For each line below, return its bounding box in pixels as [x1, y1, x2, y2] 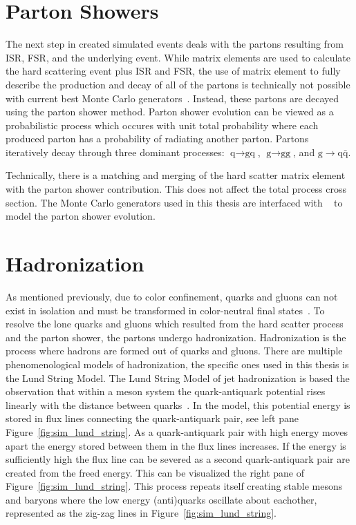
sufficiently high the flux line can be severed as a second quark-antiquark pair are [6, 452, 350, 466]
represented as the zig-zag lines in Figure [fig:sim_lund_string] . [6, 506, 277, 520]
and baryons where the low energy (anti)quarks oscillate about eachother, [6, 492, 317, 506]
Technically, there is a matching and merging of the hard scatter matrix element [6, 168, 346, 182]
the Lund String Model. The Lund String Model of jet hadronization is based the [6, 370, 350, 385]
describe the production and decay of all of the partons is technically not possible [6, 77, 350, 91]
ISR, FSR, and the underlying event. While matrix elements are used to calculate [6, 50, 351, 64]
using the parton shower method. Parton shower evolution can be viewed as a [6, 104, 334, 119]
